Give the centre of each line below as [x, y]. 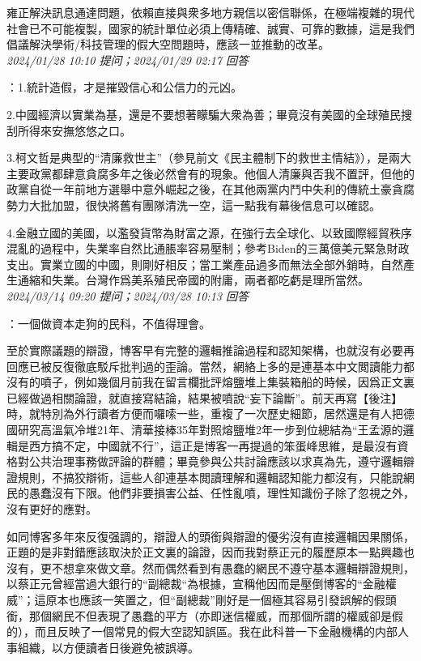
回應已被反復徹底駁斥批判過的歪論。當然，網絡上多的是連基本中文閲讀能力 [205, 366]
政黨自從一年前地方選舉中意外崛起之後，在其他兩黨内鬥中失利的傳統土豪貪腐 [210, 189]
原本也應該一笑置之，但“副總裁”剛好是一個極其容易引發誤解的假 [215, 599]
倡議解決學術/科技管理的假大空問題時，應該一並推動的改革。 [168, 44]
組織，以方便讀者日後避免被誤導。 [108, 647]
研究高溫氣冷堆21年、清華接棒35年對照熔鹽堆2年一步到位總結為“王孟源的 [210, 430]
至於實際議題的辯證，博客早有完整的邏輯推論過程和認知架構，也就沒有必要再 [210, 350]
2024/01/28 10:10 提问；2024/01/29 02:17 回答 [128, 60]
